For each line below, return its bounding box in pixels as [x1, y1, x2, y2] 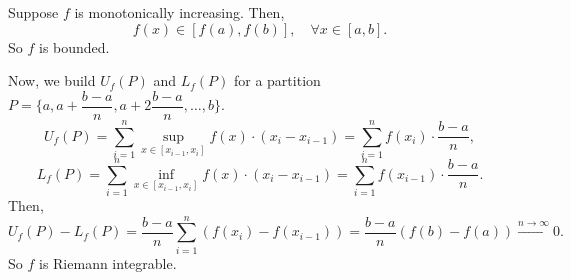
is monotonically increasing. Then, [74, 2, 285, 22]
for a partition [233, 70, 321, 91]
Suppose [8, 2, 59, 22]
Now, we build [8, 70, 96, 91]
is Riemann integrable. [38, 252, 177, 273]
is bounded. [38, 36, 110, 57]
